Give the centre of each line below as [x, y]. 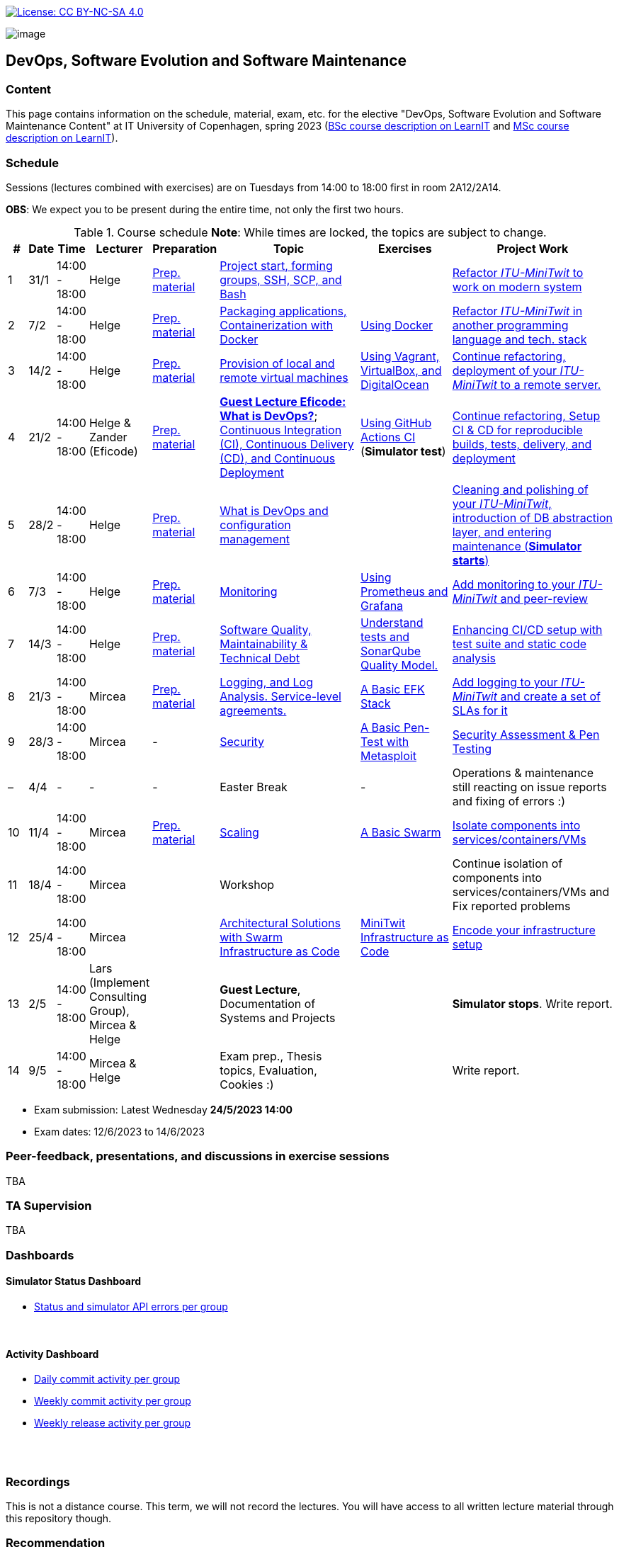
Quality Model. [399, 665]
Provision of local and [277, 363]
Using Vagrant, [400, 356]
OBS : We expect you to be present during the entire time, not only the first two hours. [205, 209]
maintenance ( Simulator [517, 546]
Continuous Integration [281, 430]
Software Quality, [266, 629]
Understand [392, 622]
